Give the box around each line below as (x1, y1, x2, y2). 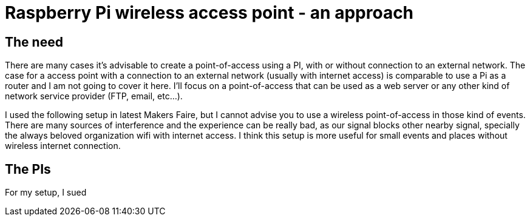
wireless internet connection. (5, 140, 121, 151)
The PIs (5, 161, 51, 177)
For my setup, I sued (5, 187, 87, 198)
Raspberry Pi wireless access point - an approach (5, 2, 414, 23)
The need (5, 34, 63, 50)
